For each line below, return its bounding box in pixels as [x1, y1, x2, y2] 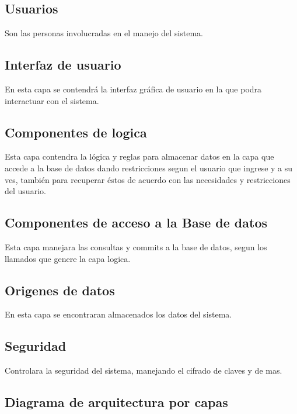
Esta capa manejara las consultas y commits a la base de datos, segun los [5, 240, 267, 253]
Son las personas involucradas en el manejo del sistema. [5, 27, 204, 39]
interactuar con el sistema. [5, 94, 99, 106]
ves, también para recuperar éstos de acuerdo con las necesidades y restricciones [5, 173, 291, 185]
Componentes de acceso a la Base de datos [5, 213, 268, 232]
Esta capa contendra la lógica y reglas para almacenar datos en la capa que [5, 150, 274, 163]
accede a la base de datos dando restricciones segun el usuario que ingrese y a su [5, 161, 293, 174]
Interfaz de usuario [5, 56, 121, 74]
